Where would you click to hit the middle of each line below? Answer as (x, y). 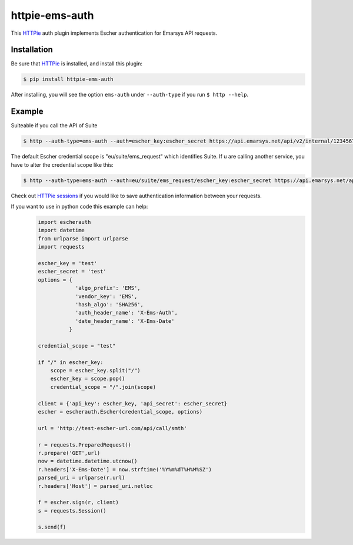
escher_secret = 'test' (72, 272)
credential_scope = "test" (77, 346)
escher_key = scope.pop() (88, 379)
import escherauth (64, 222)
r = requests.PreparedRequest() (85, 445)
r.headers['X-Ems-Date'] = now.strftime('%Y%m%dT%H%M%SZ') (125, 469)
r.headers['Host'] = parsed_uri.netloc (95, 486)
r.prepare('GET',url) (69, 453)
